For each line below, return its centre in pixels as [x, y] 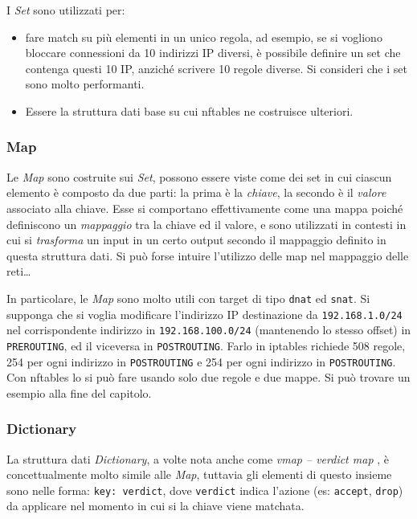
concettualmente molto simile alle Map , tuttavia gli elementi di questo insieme [199, 474]
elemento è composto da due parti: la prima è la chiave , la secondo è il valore [196, 192]
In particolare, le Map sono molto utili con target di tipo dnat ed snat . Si [188, 298]
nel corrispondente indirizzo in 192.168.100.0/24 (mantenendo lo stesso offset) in [209, 330]
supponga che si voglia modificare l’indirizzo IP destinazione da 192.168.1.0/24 [204, 314]
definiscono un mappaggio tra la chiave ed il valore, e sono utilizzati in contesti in [206, 224]
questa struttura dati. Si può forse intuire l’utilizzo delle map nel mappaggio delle [208, 255]
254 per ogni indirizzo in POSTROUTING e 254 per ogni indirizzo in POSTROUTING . [201, 361]
